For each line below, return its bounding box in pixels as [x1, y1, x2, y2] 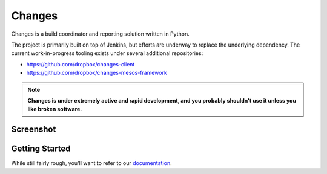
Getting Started [11, 144, 71, 154]
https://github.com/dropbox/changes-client [26, 60, 135, 68]
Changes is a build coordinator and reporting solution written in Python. [11, 30, 190, 37]
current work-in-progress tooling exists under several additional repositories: [11, 50, 203, 57]
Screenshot [11, 124, 56, 135]
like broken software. [27, 106, 82, 113]
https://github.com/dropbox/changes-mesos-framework [26, 69, 168, 77]
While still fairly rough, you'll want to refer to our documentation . [11, 159, 172, 167]
